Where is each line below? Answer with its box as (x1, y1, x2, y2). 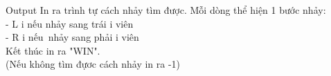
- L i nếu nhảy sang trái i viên (6, 16, 134, 30)
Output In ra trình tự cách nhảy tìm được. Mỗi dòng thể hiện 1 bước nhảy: (6, 3, 326, 17)
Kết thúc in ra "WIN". (6, 43, 100, 57)
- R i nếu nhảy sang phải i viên (6, 30, 139, 44)
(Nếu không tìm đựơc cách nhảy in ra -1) (6, 57, 181, 71)
